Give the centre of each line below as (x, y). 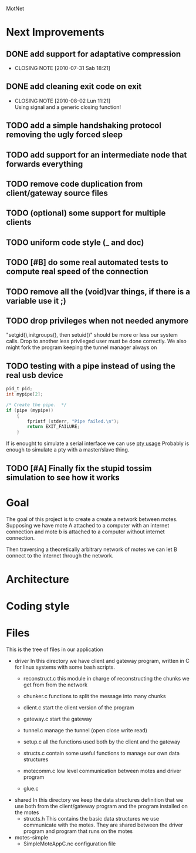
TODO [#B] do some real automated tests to (87, 262)
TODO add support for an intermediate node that (97, 155)
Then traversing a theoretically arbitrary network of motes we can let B (92, 549)
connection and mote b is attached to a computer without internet (86, 532)
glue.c (31, 788)
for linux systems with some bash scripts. (65, 667)
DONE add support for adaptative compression (94, 54)
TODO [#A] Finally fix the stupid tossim (79, 468)
